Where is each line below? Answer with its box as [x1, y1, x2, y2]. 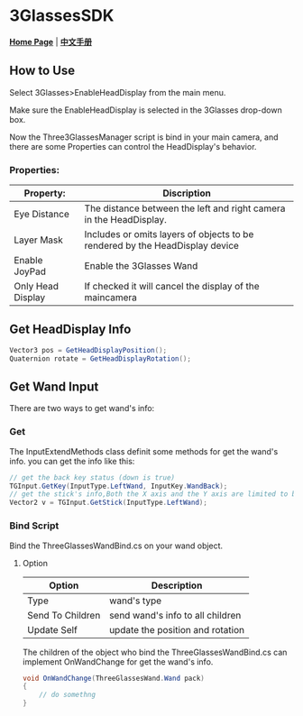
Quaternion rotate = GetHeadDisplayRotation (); [9, 353, 192, 363]
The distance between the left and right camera [84, 202, 286, 215]
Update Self [26, 623, 78, 636]
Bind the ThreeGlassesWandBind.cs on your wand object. [9, 540, 224, 551]
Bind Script [9, 519, 60, 532]
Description [151, 579, 203, 592]
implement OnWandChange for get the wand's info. [22, 656, 214, 667]
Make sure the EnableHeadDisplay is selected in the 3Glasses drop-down [9, 105, 282, 115]
